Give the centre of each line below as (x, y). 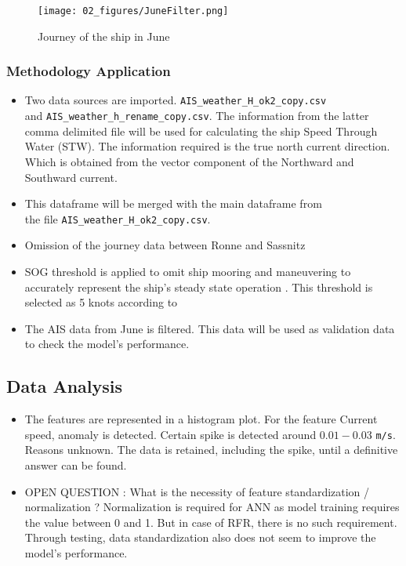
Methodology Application (89, 71)
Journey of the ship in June (104, 36)
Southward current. (71, 177)
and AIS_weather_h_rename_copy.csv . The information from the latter (197, 116)
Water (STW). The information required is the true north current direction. (207, 146)
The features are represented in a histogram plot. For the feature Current (201, 419)
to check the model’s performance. (107, 344)
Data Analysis (65, 386)
